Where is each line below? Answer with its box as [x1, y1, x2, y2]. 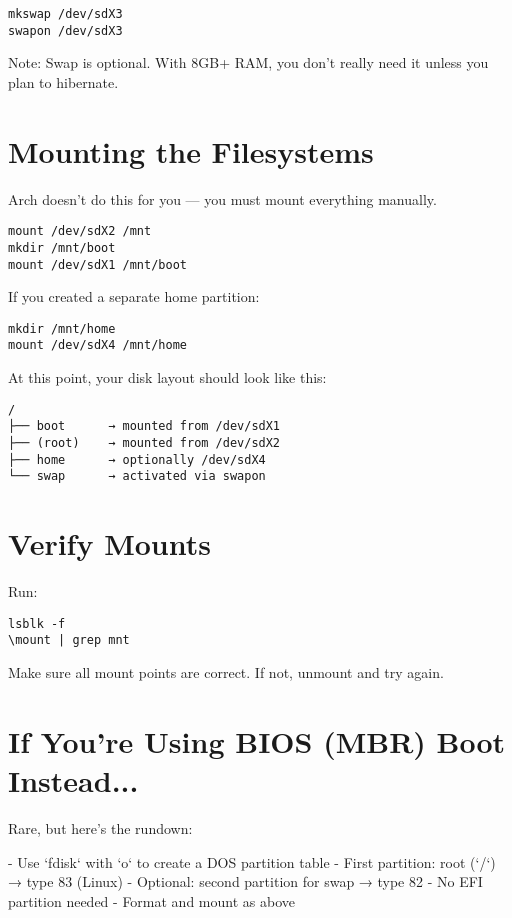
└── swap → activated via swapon [8, 469, 266, 484]
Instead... [8, 759, 139, 800]
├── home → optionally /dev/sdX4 [8, 452, 266, 467]
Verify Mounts [8, 523, 211, 564]
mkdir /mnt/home [8, 321, 116, 336]
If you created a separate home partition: [8, 286, 260, 307]
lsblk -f [8, 616, 66, 631]
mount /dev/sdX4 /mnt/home [8, 338, 187, 353]
